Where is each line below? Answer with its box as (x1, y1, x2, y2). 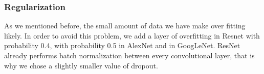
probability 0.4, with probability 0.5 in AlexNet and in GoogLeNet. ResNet (4, 40, 240, 51)
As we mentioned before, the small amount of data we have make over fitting (4, 20, 246, 31)
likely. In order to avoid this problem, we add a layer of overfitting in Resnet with (4, 30, 260, 41)
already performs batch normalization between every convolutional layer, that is (4, 50, 255, 60)
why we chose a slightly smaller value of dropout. (4, 60, 158, 70)
